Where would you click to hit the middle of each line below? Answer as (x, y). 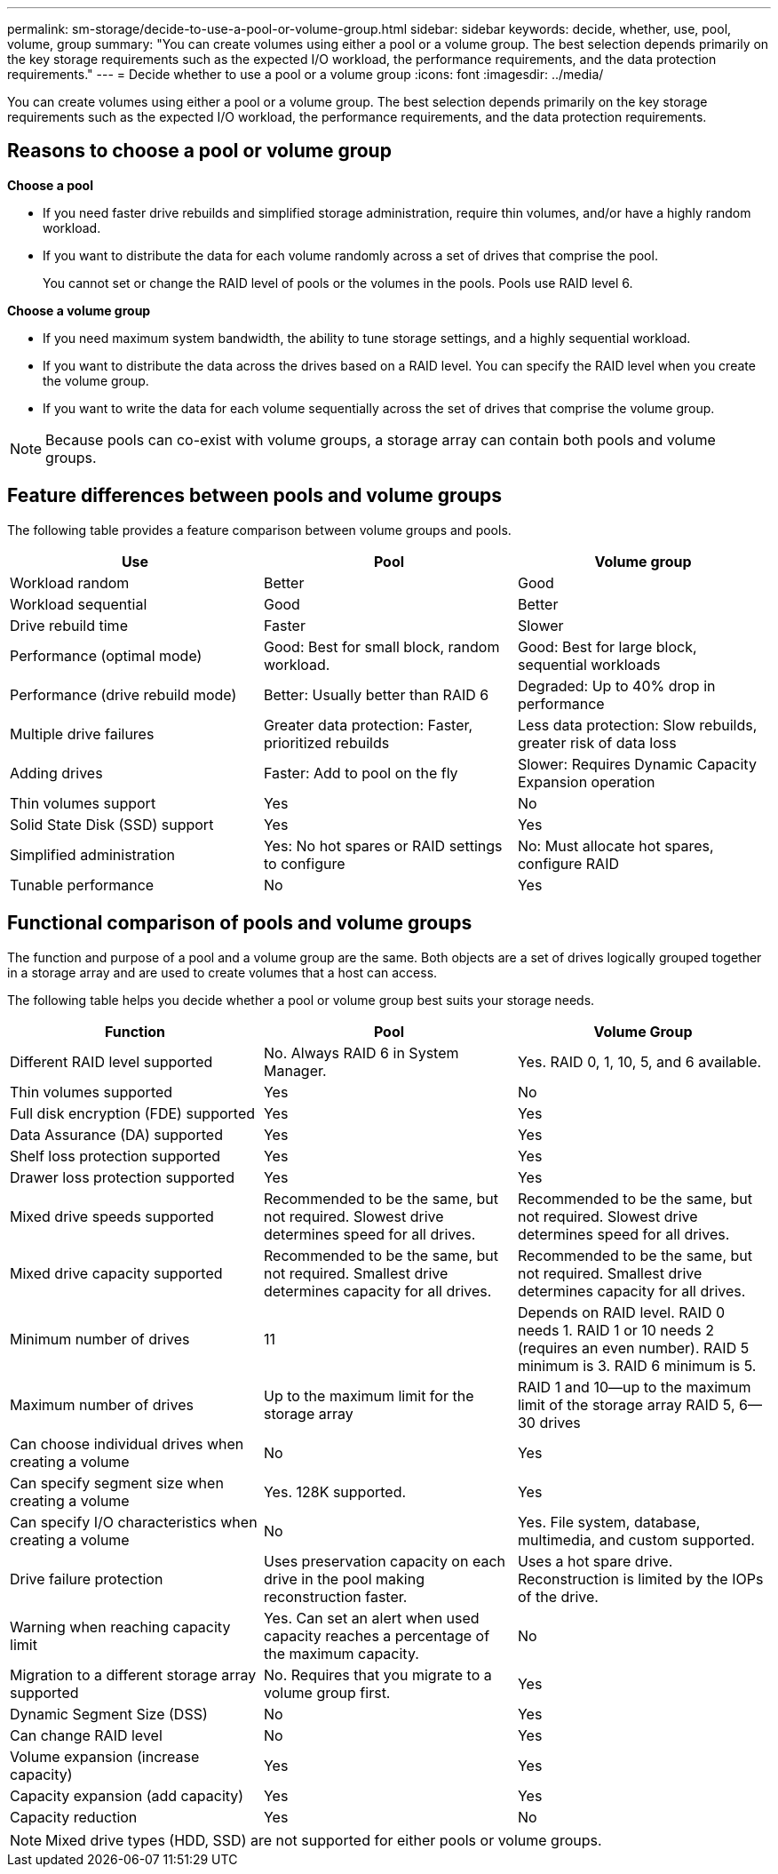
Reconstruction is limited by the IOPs (640, 1579)
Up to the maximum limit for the (369, 1396)
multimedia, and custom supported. (636, 1539)
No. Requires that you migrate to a (377, 1675)
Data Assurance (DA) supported (116, 1134)
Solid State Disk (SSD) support (112, 824)
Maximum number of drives (102, 1404)
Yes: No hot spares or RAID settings (383, 845)
